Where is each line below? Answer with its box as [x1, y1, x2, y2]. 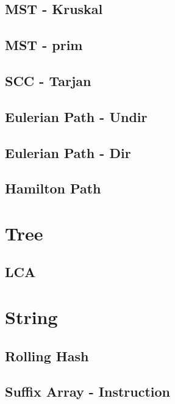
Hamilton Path [5, 179, 101, 198]
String [5, 305, 58, 330]
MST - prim [5, 35, 83, 54]
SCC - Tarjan [5, 71, 91, 90]
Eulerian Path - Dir [5, 143, 131, 162]
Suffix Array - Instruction [5, 382, 171, 401]
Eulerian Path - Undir [5, 107, 148, 126]
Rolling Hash [5, 346, 89, 365]
